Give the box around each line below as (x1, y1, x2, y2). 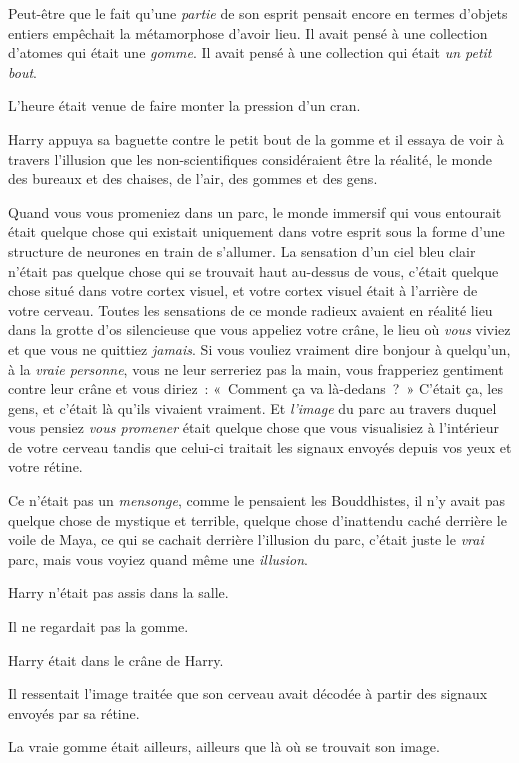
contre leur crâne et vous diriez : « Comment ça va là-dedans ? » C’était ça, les (8, 378, 503, 399)
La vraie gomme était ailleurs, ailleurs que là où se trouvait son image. (8, 736, 440, 757)
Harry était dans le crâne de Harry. (8, 649, 224, 670)
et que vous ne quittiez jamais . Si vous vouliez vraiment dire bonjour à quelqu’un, (8, 338, 511, 359)
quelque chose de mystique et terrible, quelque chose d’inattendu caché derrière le (8, 509, 507, 530)
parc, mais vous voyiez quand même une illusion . (8, 548, 309, 569)
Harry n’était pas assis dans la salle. (8, 582, 229, 603)
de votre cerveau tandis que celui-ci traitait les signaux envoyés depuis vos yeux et (8, 436, 512, 457)
